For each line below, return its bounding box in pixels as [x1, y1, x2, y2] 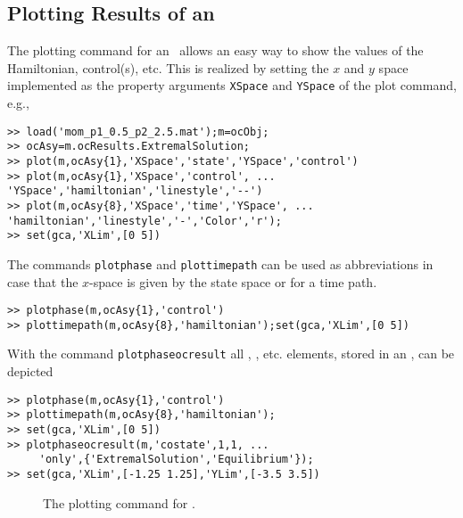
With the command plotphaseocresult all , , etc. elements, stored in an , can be [7, 344, 455, 363]
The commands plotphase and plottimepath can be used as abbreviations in [7, 254, 434, 273]
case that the [7, 272, 79, 291]
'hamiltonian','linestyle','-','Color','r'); [7, 214, 282, 227]
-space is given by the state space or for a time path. [89, 272, 377, 291]
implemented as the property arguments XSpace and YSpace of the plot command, [7, 76, 457, 95]
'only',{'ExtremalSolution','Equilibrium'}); [38, 453, 314, 466]
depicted [7, 362, 54, 381]
